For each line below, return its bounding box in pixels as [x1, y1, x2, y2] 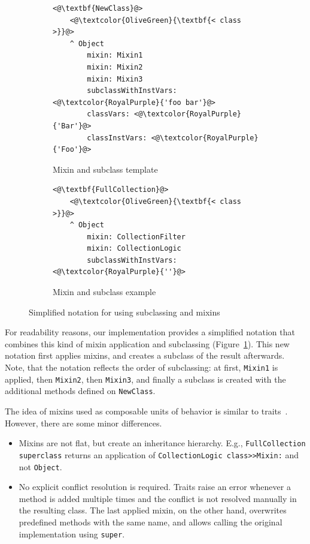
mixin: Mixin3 [87, 74, 143, 83]
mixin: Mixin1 [87, 51, 143, 60]
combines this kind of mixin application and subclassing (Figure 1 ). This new [5, 337, 290, 350]
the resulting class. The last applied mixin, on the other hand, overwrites [19, 504, 287, 516]
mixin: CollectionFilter [87, 232, 186, 241]
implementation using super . [19, 527, 125, 540]
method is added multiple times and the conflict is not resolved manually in [19, 492, 297, 504]
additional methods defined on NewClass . [5, 384, 156, 397]
